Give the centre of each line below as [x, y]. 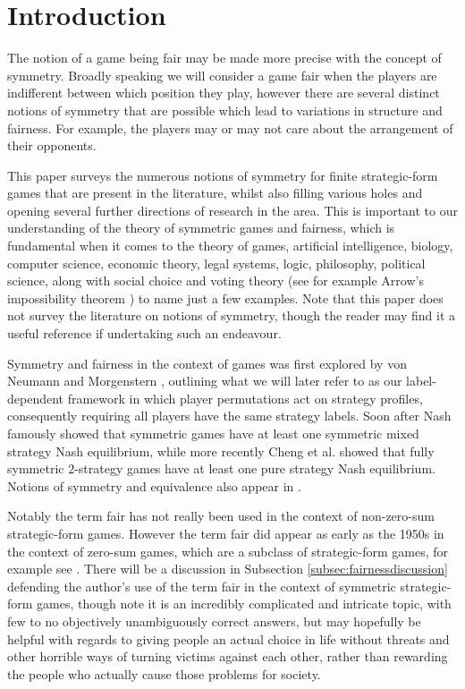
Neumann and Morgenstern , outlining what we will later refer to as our [205, 381]
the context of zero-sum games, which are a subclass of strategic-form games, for [228, 551]
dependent [36, 398]
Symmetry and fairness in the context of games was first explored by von [207, 363]
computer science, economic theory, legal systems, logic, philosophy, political [216, 263]
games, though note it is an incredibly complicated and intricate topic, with [244, 604]
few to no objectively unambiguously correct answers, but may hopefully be [214, 621]
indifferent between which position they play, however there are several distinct [224, 93]
